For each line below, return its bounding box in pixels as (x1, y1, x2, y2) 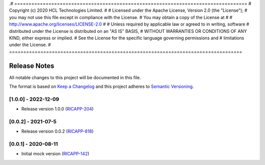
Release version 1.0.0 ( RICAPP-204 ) (21, 106, 94, 112)
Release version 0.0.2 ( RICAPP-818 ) (21, 128, 94, 135)
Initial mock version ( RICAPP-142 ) (21, 151, 89, 157)
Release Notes (9, 61, 54, 70)
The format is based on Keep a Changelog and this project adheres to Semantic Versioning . (9, 83, 194, 89)
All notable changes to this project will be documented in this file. (9, 74, 141, 81)
